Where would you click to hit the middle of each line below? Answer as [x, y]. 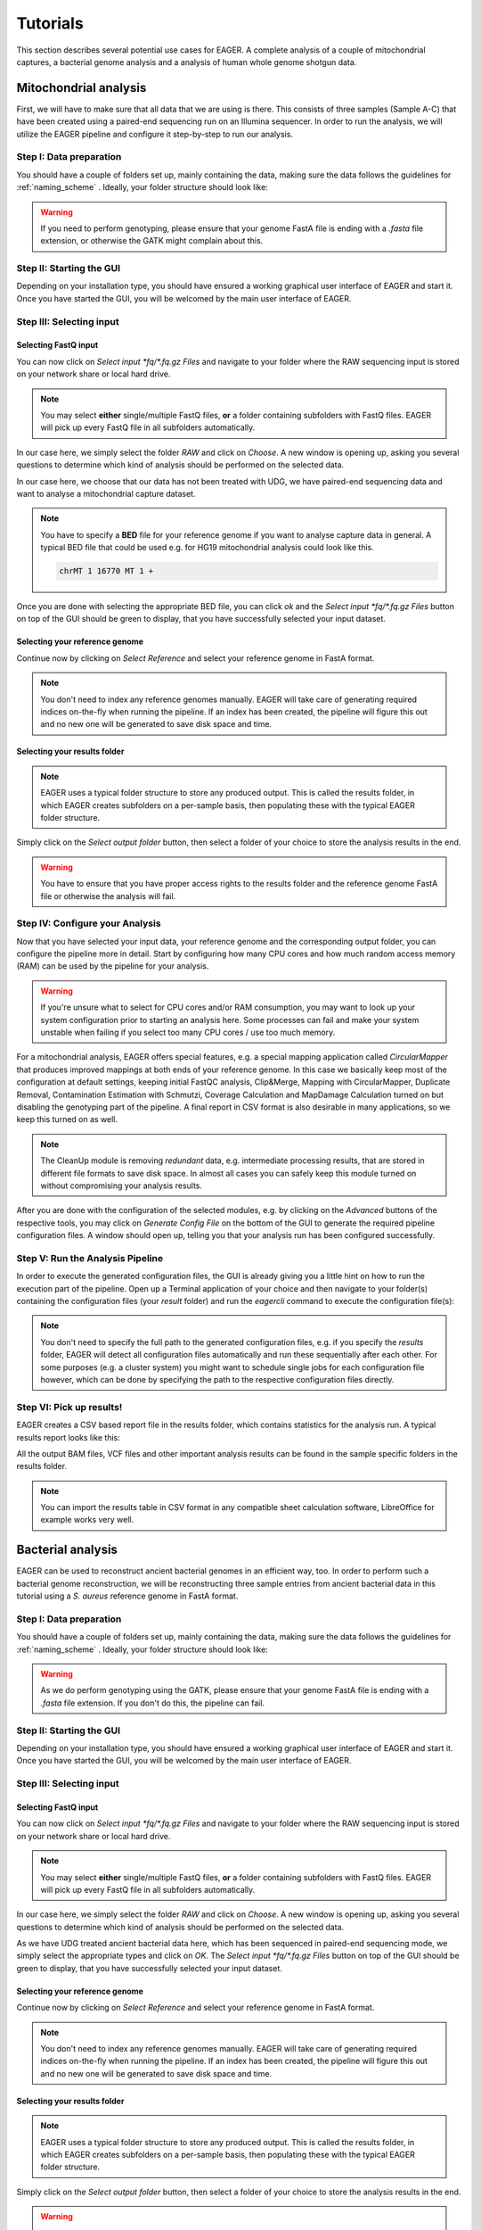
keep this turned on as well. [67, 1119]
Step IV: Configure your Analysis [89, 923]
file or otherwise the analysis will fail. [108, 896]
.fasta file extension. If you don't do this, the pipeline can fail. [153, 1703]
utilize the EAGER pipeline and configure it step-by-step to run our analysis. [155, 134]
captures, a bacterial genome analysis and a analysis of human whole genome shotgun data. [187, 62]
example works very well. [87, 1520]
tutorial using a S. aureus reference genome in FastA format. [127, 1596]
